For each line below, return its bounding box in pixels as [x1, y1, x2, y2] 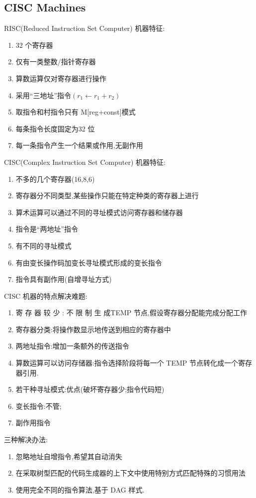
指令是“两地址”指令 [15, 224, 79, 234]
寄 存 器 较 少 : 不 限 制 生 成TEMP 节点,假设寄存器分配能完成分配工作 [15, 307, 247, 318]
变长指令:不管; [15, 400, 62, 411]
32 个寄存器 [15, 39, 53, 50]
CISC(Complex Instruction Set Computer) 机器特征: [4, 156, 166, 167]
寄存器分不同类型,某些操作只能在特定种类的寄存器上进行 [15, 190, 199, 201]
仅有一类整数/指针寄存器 [15, 56, 96, 67]
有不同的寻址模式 [15, 240, 72, 250]
